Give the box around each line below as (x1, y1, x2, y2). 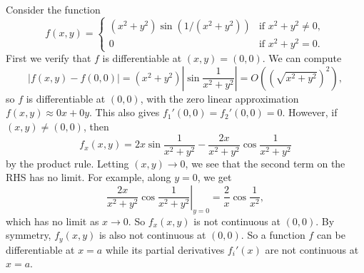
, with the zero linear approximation (140, 91, 299, 105)
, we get (197, 170, 232, 185)
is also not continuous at (98, 227, 206, 242)
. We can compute (262, 51, 342, 66)
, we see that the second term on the (185, 155, 345, 170)
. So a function (241, 227, 305, 242)
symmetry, (6, 227, 51, 242)
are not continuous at (265, 242, 359, 257)
